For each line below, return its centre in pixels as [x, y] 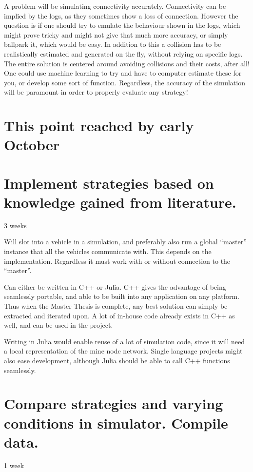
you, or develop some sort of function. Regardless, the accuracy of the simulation [125, 82]
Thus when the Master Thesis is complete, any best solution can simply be [116, 305]
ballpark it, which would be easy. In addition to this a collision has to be [113, 44]
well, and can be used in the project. [58, 325]
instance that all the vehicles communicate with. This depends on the [108, 251]
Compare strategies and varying [114, 403]
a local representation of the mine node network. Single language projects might [123, 351]
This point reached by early [99, 126]
